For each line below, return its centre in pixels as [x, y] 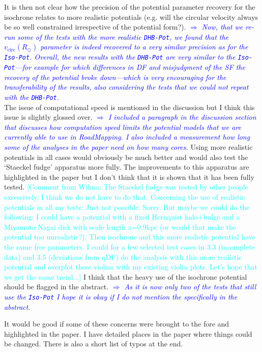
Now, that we [222, 27]
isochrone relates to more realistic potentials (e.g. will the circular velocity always [131, 17]
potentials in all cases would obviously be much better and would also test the [126, 157]
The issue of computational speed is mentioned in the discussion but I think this [129, 107]
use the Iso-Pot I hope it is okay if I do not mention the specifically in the [121, 296]
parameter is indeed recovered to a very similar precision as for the [144, 47]
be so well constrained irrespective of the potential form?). [95, 27]
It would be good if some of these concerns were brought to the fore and [117, 324]
